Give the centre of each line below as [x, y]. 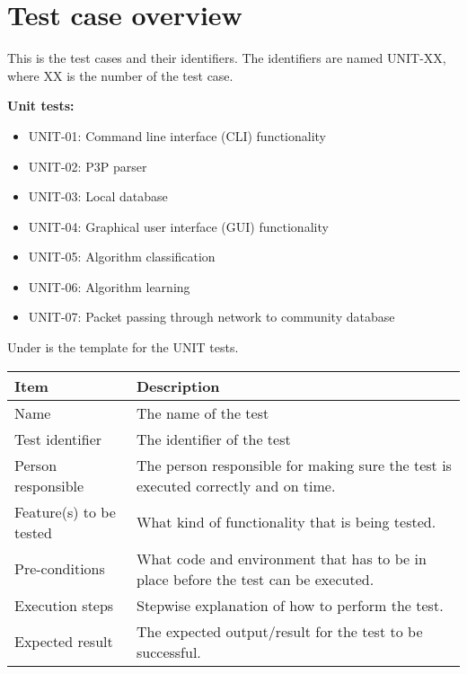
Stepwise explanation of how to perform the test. [290, 605]
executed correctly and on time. [236, 485]
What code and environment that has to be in [282, 558]
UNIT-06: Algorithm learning [109, 286]
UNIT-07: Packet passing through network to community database [211, 317]
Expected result [64, 642]
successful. [169, 652]
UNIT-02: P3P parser [88, 166]
